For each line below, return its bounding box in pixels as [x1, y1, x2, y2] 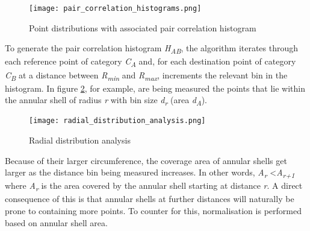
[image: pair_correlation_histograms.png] [29, 4, 202, 13]
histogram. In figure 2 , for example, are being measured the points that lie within [5, 81, 306, 94]
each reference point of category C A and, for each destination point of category [5, 55, 296, 69]
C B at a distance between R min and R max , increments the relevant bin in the [5, 68, 288, 83]
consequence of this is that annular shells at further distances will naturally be [5, 192, 294, 205]
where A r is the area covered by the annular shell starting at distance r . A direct [5, 179, 303, 194]
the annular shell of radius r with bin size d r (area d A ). [5, 93, 207, 108]
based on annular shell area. [5, 216, 108, 229]
